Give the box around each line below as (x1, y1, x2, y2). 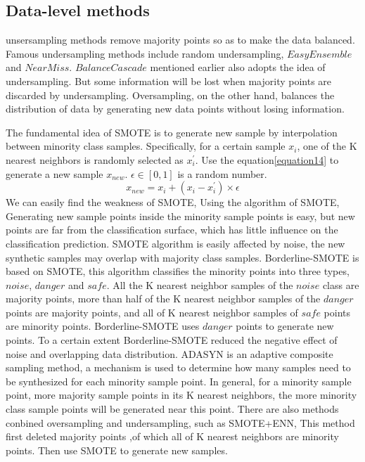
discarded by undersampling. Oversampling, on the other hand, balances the (6, 87, 335, 102)
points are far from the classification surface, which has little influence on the (6, 222, 338, 237)
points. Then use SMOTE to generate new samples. (6, 442, 228, 457)
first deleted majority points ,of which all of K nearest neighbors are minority (6, 429, 339, 444)
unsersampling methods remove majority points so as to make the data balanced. (6, 32, 355, 47)
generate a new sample (6, 166, 103, 181)
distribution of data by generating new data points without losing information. (6, 101, 345, 116)
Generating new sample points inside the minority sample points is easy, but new (6, 208, 355, 223)
